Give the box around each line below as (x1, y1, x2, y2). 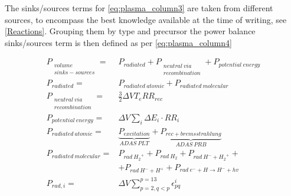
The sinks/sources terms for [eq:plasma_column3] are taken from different (5, 2, 273, 14)
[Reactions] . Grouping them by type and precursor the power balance (5, 25, 256, 37)
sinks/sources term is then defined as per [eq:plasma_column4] (5, 36, 232, 48)
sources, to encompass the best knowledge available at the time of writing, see (5, 13, 287, 25)
